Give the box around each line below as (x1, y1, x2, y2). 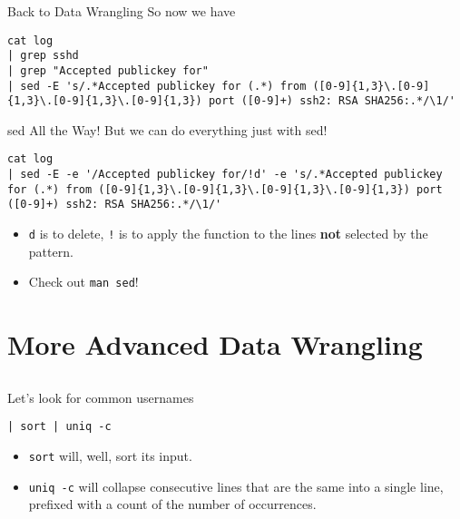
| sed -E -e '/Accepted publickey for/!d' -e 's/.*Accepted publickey (7, 168, 443, 181)
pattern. (28, 241, 73, 260)
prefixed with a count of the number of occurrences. (28, 495, 317, 514)
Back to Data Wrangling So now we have (7, 2, 236, 20)
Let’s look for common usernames (7, 387, 194, 406)
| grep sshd (7, 49, 79, 63)
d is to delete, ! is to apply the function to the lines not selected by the (28, 224, 428, 243)
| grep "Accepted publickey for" (7, 64, 209, 77)
